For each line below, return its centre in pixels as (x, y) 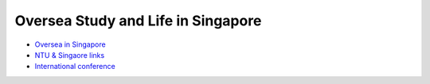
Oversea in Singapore (70, 44)
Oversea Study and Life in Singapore (138, 21)
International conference (75, 67)
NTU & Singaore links (70, 55)
